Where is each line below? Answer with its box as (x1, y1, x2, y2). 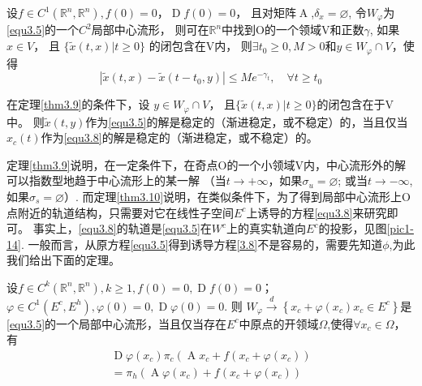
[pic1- (386, 220, 414, 237)
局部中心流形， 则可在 (91, 21, 209, 38)
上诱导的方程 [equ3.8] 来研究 (246, 204, 387, 221)
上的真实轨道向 (226, 220, 307, 237)
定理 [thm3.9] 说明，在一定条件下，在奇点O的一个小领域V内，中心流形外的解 (6, 156, 406, 173)
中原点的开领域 (239, 315, 319, 332)
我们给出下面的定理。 (6, 251, 120, 268)
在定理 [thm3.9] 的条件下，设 (6, 96, 150, 113)
